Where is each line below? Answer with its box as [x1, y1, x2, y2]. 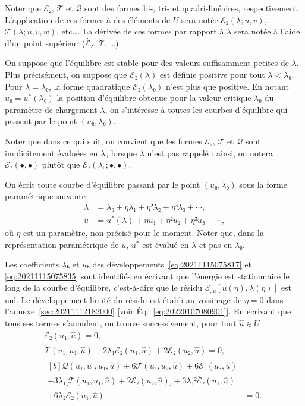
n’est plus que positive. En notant [165, 80, 289, 92]
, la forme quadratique [48, 80, 130, 92]
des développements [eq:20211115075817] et [92, 258, 251, 270]
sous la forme [239, 178, 287, 190]
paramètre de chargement [5, 103, 98, 115]
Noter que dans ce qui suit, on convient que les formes [5, 134, 202, 147]
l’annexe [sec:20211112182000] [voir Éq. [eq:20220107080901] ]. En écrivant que [5, 305, 291, 317]
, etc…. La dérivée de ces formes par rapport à [56, 25, 224, 37]
